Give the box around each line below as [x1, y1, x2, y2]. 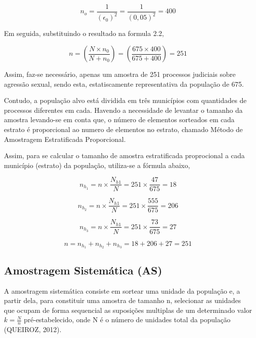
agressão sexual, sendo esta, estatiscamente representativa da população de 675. [4, 78, 244, 89]
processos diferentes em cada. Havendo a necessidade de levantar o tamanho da [4, 104, 243, 115]
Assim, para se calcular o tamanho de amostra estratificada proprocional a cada [4, 150, 245, 161]
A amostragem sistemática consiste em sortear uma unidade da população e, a [4, 285, 240, 296]
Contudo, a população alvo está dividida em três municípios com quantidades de [4, 95, 247, 105]
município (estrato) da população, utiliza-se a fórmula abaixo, [4, 160, 190, 170]
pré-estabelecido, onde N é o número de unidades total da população [24, 314, 230, 325]
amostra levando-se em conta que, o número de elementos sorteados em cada [4, 114, 235, 125]
